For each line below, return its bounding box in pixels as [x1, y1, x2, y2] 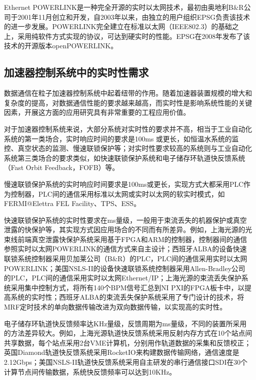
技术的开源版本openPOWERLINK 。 [4, 40, 118, 51]
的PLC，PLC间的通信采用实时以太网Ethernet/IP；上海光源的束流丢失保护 [4, 273, 242, 283]
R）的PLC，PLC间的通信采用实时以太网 [117, 253, 247, 264]
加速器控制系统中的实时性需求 [4, 65, 149, 80]
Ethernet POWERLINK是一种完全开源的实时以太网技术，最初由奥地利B [4, 2, 233, 12]
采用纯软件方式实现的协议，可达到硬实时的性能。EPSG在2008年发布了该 [17, 31, 250, 41]
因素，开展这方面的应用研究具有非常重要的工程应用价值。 [4, 107, 190, 117]
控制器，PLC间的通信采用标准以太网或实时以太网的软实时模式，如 [10, 188, 225, 199]
